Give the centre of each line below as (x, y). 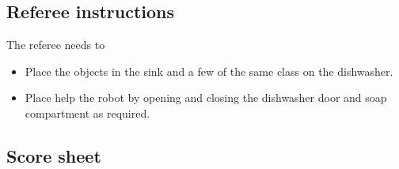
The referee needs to (56, 45)
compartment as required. (87, 113)
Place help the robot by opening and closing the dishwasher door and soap (206, 98)
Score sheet (54, 155)
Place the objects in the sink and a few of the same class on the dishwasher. (209, 71)
